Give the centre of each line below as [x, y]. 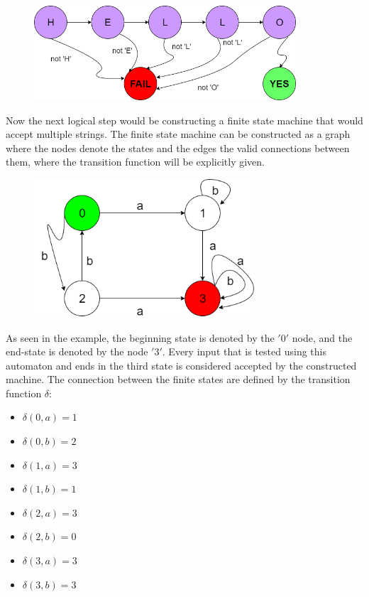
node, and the [322, 337]
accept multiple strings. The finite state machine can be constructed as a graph [178, 134]
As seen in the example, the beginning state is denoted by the [140, 337]
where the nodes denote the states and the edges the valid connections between [178, 147]
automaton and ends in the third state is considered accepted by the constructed [181, 365]
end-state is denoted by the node [77, 351]
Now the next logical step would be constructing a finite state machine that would [184, 120]
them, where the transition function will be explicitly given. [135, 162]
